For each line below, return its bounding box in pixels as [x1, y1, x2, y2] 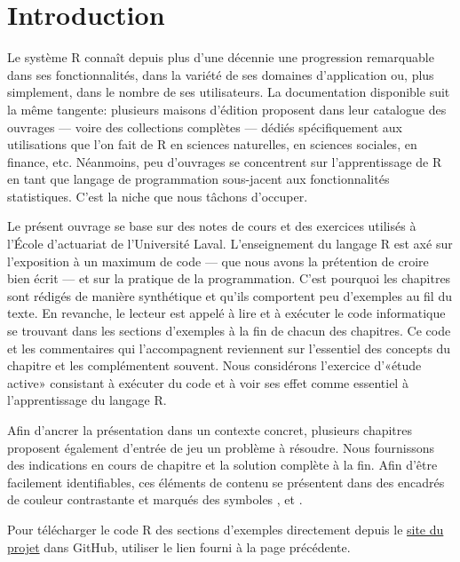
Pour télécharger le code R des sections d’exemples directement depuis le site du [7, 519, 444, 538]
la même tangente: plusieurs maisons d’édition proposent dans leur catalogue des [7, 99, 447, 118]
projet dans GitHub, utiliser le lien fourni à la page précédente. [7, 537, 351, 556]
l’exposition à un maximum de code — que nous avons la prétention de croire [7, 251, 429, 270]
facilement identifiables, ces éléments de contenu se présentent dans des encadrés [7, 472, 445, 491]
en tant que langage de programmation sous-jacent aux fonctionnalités [7, 170, 390, 188]
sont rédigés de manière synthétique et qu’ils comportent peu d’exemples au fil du [7, 286, 452, 305]
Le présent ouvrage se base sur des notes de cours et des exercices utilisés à [7, 217, 416, 235]
